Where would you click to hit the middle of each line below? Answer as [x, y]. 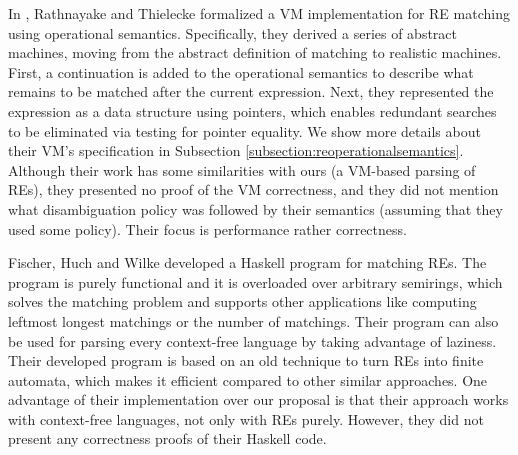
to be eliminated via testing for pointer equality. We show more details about [244, 130]
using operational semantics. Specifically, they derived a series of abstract [233, 32]
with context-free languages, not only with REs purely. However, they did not [246, 418]
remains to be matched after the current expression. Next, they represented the [251, 91]
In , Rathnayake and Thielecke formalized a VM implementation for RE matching [259, 13]
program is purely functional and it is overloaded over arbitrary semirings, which [255, 281]
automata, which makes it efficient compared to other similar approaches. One [248, 379]
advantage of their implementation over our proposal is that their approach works [258, 399]
